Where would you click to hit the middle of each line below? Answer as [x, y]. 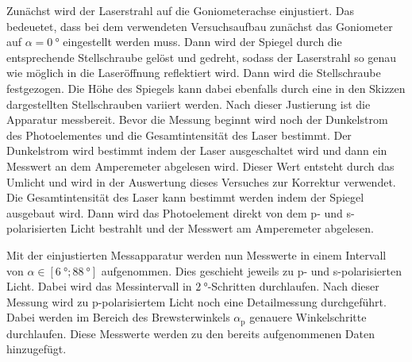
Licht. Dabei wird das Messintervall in [99, 286]
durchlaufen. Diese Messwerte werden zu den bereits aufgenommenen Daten [191, 333]
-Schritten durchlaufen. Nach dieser [293, 286]
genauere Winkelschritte [308, 317]
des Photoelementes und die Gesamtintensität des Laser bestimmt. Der [179, 135]
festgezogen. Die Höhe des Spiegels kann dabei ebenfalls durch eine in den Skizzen [206, 88]
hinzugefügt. [37, 349]
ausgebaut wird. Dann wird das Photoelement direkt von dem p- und [175, 212]
